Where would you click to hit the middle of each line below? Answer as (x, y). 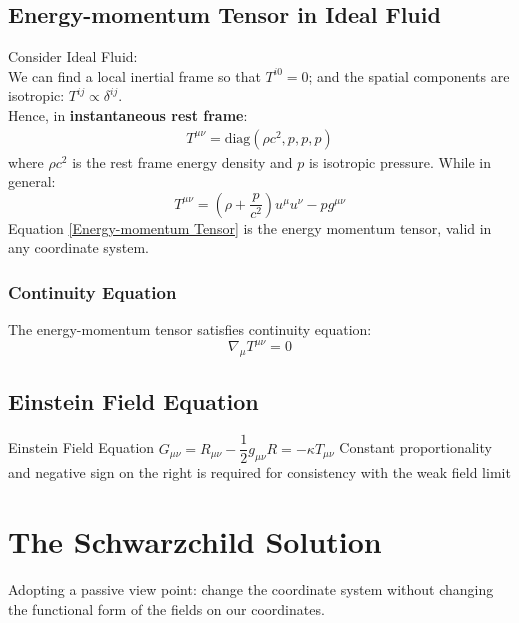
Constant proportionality (415, 447)
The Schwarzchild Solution (195, 541)
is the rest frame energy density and (182, 161)
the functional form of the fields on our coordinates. (166, 608)
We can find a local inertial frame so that (134, 75)
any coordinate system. (78, 247)
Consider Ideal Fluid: (73, 56)
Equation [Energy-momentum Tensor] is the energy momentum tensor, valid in (250, 227)
